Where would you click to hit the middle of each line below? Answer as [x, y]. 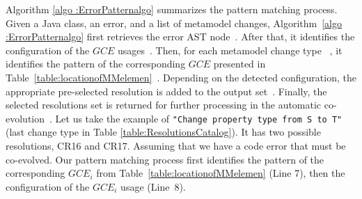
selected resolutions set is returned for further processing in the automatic [164, 105]
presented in [239, 64]
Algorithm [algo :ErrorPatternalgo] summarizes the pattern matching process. [172, 9]
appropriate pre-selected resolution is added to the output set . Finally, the [166, 91]
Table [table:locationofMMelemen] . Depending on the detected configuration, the [181, 77]
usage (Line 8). [153, 186]
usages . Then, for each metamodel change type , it [230, 50]
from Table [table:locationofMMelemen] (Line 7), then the [221, 173]
